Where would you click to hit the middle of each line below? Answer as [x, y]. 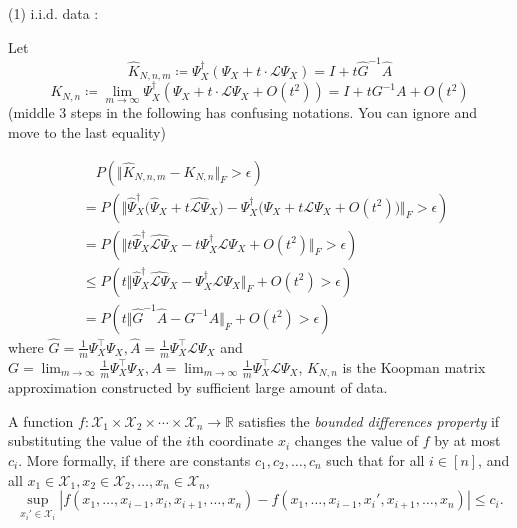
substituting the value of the [95, 440]
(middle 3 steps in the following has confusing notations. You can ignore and [243, 112]
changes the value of [356, 440]
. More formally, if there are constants [134, 460]
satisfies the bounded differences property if [369, 420]
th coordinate [232, 440]
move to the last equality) [87, 131]
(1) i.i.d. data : [53, 13]
